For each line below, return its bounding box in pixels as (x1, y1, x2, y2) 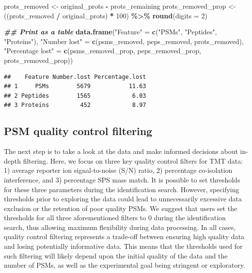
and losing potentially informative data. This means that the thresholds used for (4, 241, 243, 251)
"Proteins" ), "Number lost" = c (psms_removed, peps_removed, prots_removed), (4, 36, 244, 46)
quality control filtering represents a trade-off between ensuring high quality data (4, 231, 244, 242)
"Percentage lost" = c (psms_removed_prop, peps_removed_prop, (4, 45, 201, 56)
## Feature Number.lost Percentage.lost (4, 73, 146, 80)
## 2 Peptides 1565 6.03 (4, 92, 146, 99)
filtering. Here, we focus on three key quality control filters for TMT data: (23, 155, 243, 166)
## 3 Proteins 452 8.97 (4, 102, 146, 109)
